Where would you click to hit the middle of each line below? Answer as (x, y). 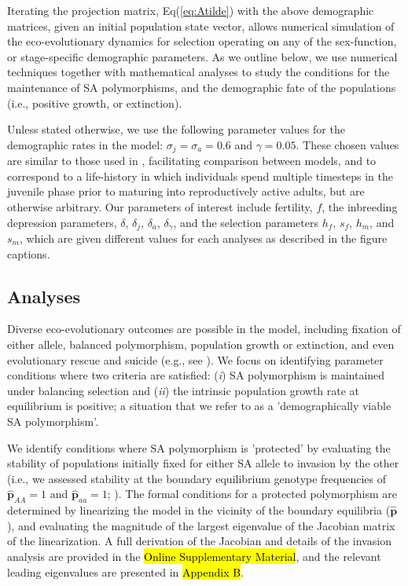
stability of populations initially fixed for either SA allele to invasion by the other (203, 463)
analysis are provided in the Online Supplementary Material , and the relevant (194, 556)
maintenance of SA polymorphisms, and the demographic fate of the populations (202, 87)
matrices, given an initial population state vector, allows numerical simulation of (201, 26)
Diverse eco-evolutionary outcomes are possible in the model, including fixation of (204, 329)
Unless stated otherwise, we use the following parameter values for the (176, 129)
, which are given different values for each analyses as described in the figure (203, 238)
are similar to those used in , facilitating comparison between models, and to (192, 161)
